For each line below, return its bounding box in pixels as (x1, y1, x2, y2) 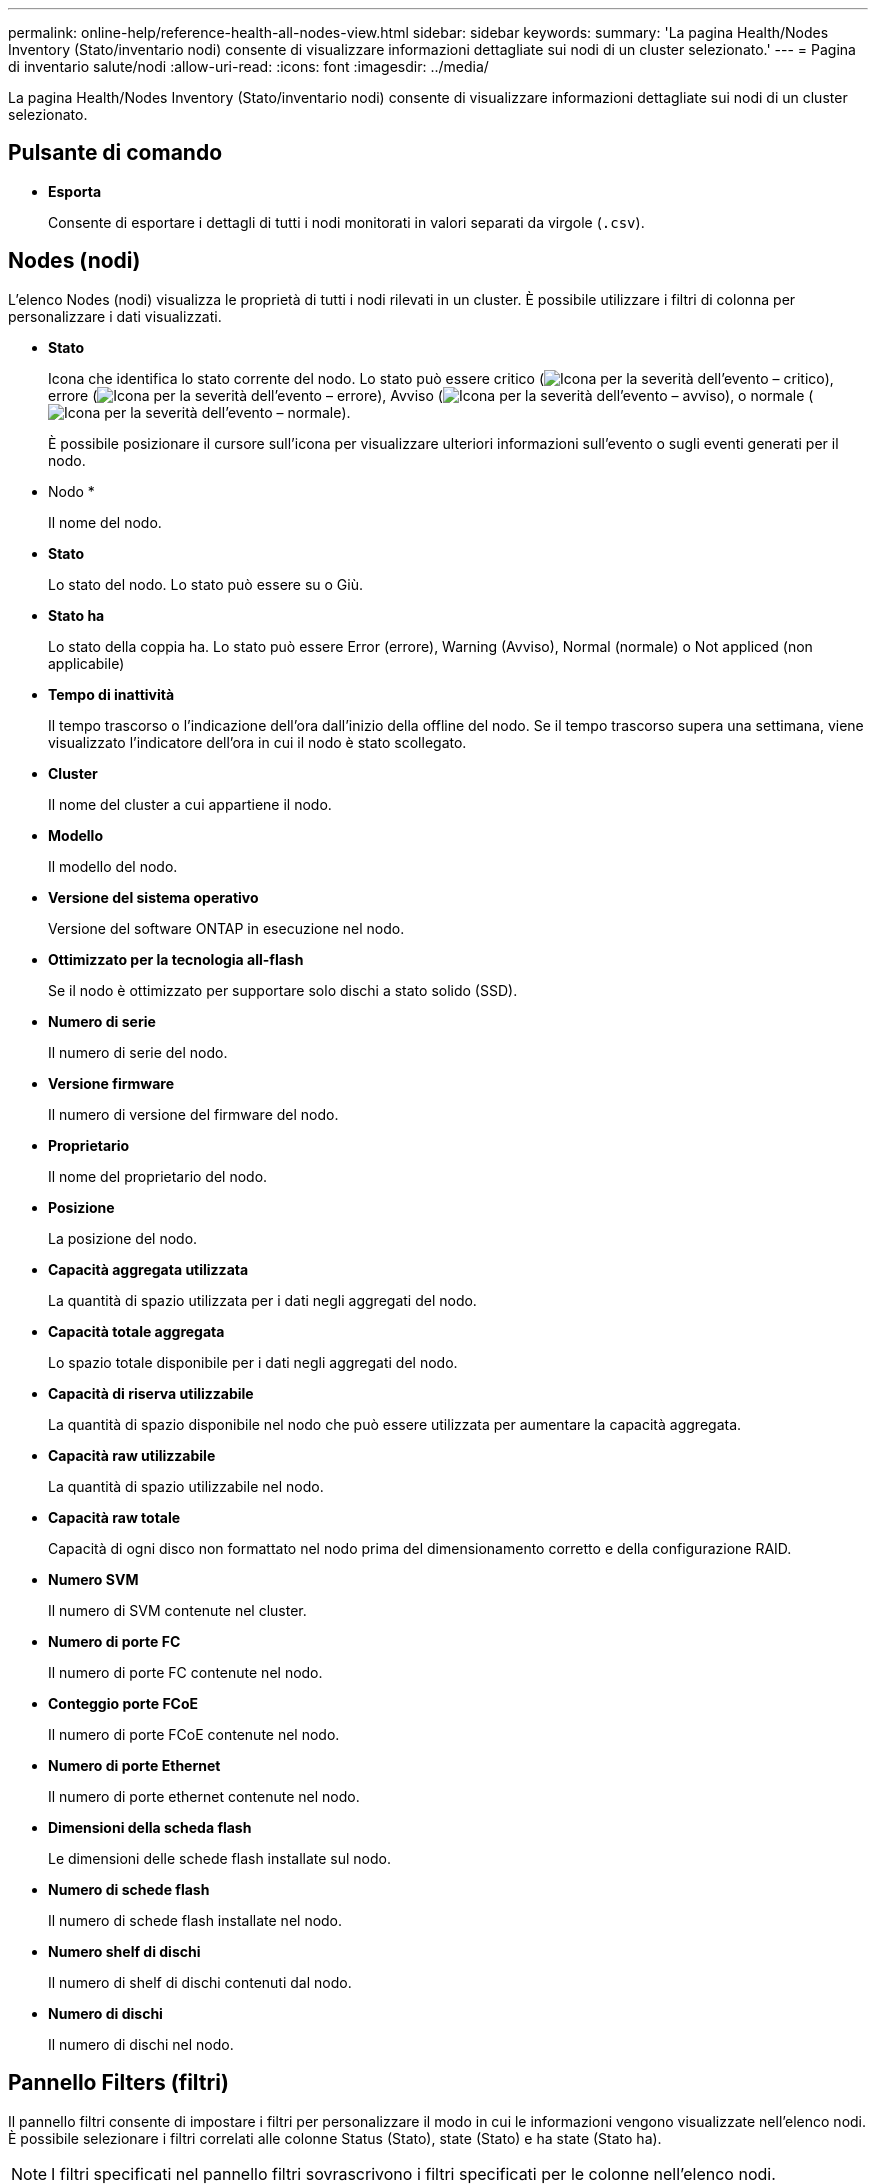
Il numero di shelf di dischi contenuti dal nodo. (48, 1973, 352, 1991)
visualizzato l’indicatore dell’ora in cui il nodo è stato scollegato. (48, 733, 467, 751)
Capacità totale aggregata (48, 1322, 225, 1340)
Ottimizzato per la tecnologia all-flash (48, 950, 304, 968)
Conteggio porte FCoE (48, 1694, 199, 1712)
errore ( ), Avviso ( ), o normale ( (48, 386, 814, 404)
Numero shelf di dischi (48, 1942, 201, 1960)
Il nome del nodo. (48, 513, 162, 531)
